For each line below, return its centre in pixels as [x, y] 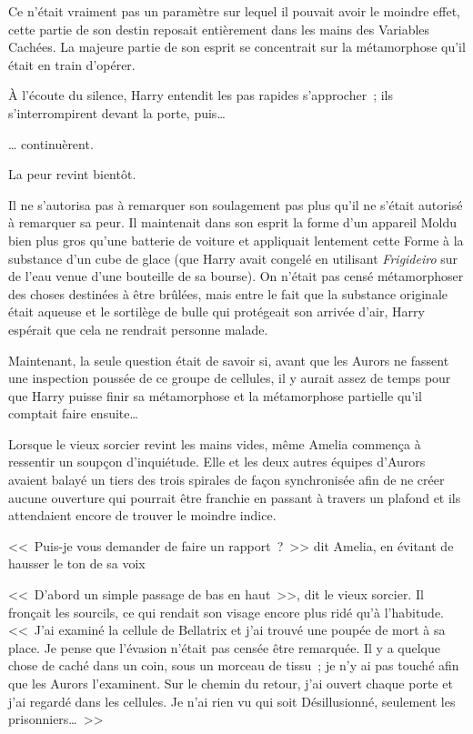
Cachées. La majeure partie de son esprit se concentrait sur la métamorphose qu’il [237, 47]
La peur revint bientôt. [72, 174]
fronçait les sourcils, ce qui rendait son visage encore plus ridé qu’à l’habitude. [226, 612]
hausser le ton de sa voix [77, 563]
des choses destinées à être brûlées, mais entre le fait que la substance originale [228, 293]
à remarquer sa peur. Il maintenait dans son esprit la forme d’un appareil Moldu [232, 222]
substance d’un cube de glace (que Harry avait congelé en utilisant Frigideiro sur [233, 258]
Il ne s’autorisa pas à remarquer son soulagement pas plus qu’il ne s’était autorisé [236, 204]
